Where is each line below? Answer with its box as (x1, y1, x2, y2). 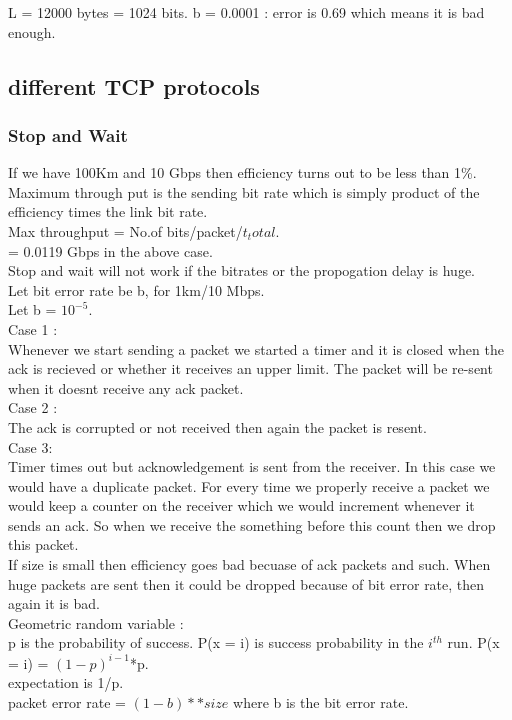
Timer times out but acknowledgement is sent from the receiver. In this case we (8, 456, 496, 477)
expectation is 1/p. (8, 672, 124, 693)
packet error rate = (8, 691, 126, 712)
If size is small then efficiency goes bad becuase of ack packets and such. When (8, 554, 491, 575)
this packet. (8, 534, 79, 555)
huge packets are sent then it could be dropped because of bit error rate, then (8, 573, 485, 594)
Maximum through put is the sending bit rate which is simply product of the (8, 181, 480, 202)
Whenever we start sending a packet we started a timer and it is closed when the (8, 338, 504, 359)
